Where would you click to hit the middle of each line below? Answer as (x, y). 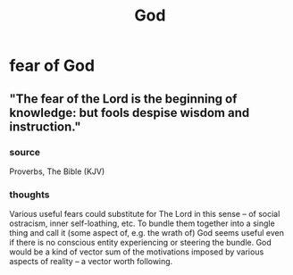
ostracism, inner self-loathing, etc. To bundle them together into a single (142, 223)
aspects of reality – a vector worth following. (91, 262)
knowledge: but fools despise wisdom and (130, 112)
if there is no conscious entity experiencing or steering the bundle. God (141, 243)
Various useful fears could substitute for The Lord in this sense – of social (145, 214)
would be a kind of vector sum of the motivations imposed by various (137, 252)
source (25, 152)
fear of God (52, 66)
